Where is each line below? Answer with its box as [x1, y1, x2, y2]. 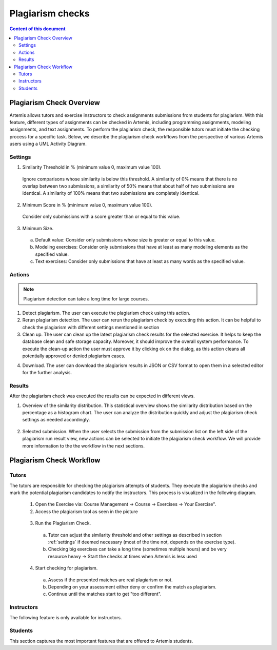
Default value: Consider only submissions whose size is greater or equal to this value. [35, 237, 216, 243]
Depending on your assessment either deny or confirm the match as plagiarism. [48, 583, 216, 590]
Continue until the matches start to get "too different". [48, 591, 162, 597]
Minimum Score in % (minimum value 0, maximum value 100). [22, 201, 153, 208]
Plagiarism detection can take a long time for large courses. [23, 295, 149, 302]
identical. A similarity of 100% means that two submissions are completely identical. [22, 190, 200, 196]
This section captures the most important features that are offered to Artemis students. [9, 638, 193, 644]
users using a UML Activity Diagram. [9, 141, 87, 147]
